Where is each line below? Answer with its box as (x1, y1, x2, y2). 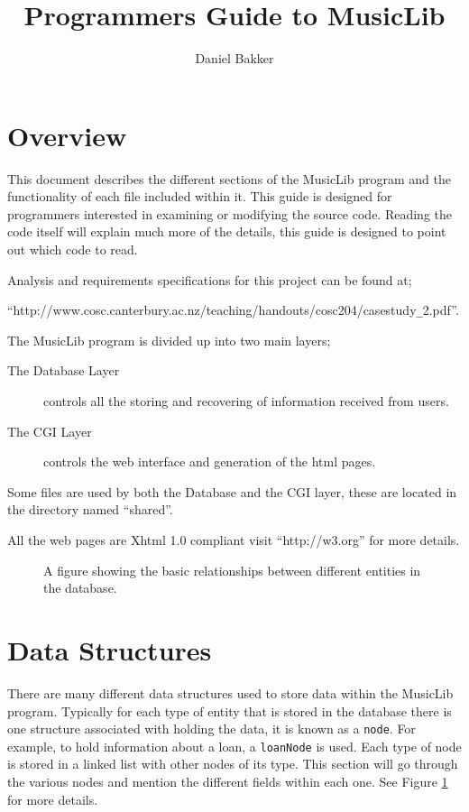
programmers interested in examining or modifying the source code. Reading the (7, 204, 452, 223)
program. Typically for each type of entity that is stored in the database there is (7, 701, 452, 720)
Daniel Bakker (195, 49, 274, 68)
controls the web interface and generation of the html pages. (43, 452, 376, 471)
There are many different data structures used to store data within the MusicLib (7, 683, 454, 702)
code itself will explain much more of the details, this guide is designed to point (7, 222, 446, 241)
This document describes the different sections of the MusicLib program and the (7, 169, 451, 188)
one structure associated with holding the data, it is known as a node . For (7, 719, 416, 738)
